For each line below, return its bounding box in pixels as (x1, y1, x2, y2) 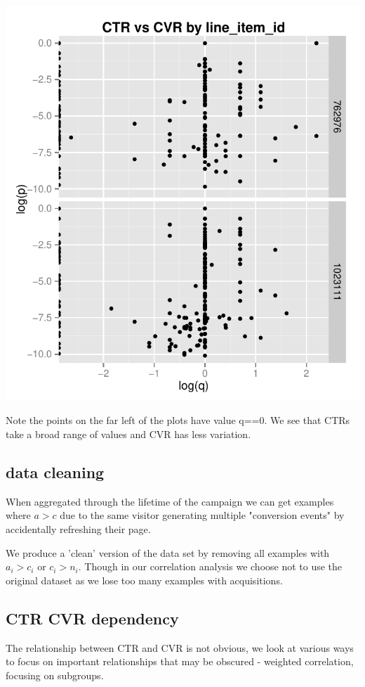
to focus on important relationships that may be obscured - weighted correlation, (6, 654, 354, 669)
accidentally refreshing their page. (6, 521, 151, 536)
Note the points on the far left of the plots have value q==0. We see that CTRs (6, 413, 350, 428)
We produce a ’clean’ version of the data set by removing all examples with (6, 545, 330, 560)
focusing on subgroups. (6, 667, 104, 682)
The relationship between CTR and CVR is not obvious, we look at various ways (6, 640, 354, 655)
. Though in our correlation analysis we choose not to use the (78, 559, 343, 574)
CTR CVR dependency (6, 607, 179, 629)
